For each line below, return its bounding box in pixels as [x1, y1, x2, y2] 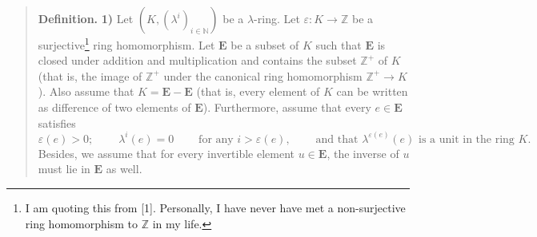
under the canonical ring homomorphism [163, 67, 363, 84]
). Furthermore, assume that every [202, 99, 371, 116]
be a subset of [230, 36, 299, 53]
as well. [106, 160, 142, 177]
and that [315, 133, 359, 145]
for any [198, 133, 234, 145]
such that [315, 36, 362, 53]
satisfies [38, 114, 76, 131]
